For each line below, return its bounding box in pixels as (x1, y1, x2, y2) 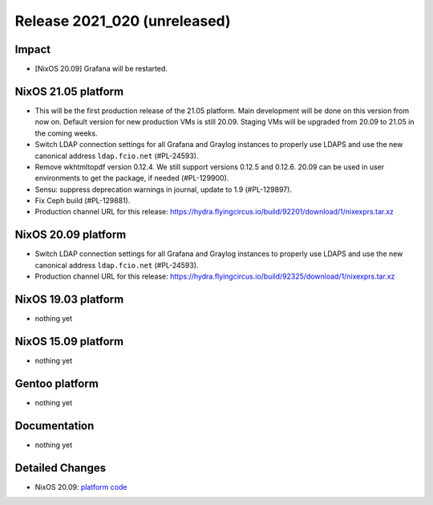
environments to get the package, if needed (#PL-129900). (34, 173, 229, 183)
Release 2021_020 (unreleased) (14, 12, 232, 30)
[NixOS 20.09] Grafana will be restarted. (34, 64, 168, 74)
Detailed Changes (14, 461, 107, 474)
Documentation (14, 418, 95, 433)
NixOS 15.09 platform (14, 334, 124, 348)
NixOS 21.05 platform (14, 84, 124, 98)
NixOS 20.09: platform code (34, 482, 127, 491)
